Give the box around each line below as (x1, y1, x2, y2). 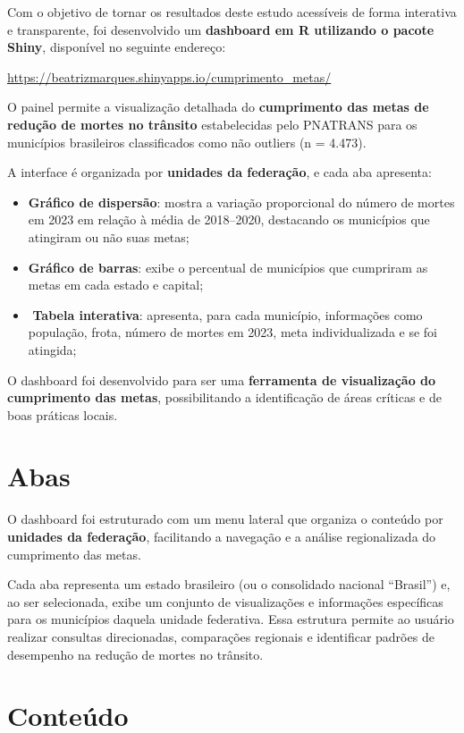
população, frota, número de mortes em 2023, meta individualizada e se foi (28, 323, 438, 341)
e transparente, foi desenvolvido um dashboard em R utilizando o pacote (7, 20, 434, 38)
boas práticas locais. (7, 405, 118, 424)
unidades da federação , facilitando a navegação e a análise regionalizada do (7, 527, 436, 545)
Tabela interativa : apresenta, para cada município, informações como (32, 305, 423, 324)
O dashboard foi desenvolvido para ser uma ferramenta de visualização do (7, 370, 436, 389)
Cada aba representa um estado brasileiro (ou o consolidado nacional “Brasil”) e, (7, 575, 451, 594)
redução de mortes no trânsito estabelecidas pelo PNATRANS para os (7, 114, 418, 133)
